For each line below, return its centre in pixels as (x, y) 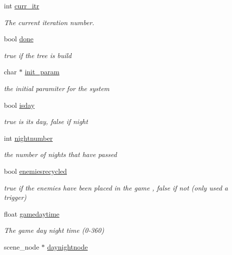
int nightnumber (29, 138)
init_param (42, 72)
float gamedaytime (32, 213)
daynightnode (67, 246)
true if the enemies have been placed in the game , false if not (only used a (116, 187)
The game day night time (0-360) (54, 230)
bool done (19, 39)
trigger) (15, 197)
